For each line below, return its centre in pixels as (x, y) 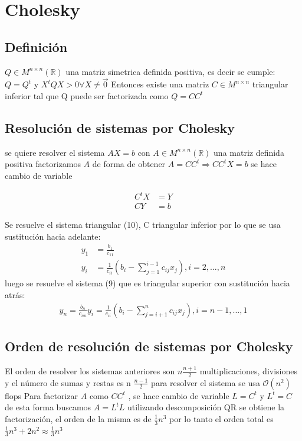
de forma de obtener (129, 164)
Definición (36, 46)
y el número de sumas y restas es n (68, 382)
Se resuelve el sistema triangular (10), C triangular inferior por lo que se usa (143, 225)
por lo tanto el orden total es (221, 418)
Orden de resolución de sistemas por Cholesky (149, 346)
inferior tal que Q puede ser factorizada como (87, 95)
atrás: (15, 294)
